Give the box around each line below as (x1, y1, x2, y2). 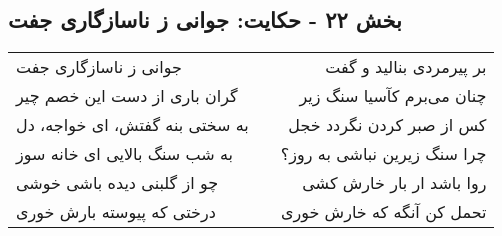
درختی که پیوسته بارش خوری (16, 200, 216, 224)
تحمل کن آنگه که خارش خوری (280, 200, 487, 224)
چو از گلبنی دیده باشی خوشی (16, 171, 219, 195)
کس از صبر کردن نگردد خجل (288, 113, 487, 137)
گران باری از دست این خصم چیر (16, 84, 238, 108)
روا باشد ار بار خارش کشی (302, 171, 487, 195)
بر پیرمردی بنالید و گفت (325, 55, 487, 79)
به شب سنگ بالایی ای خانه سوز (16, 142, 234, 166)
